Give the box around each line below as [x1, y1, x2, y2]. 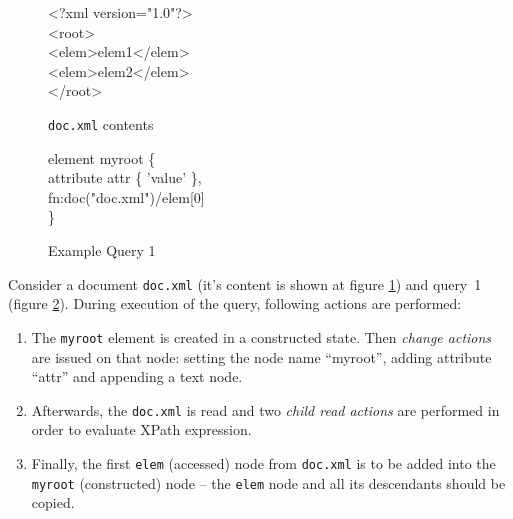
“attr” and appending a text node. [31, 366, 243, 387]
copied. [31, 492, 75, 513]
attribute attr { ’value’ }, [48, 167, 202, 188]
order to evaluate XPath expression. [31, 419, 252, 440]
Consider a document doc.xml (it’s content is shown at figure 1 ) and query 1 [8, 273, 482, 294]
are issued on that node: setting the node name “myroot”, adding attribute [31, 346, 492, 367]
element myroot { [48, 147, 156, 168]
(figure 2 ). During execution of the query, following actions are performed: [8, 293, 462, 314]
